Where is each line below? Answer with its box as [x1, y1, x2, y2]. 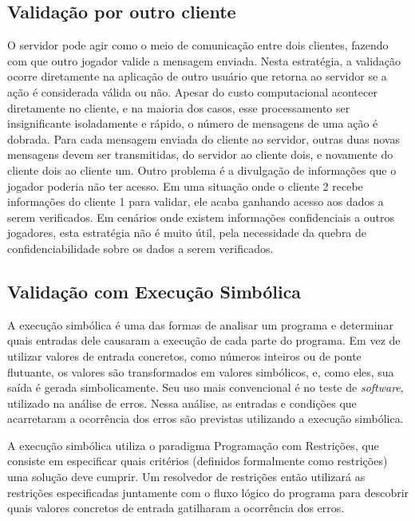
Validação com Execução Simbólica [7, 278, 302, 303]
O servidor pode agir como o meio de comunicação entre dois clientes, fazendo [7, 37, 389, 53]
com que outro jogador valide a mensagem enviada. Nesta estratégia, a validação [7, 52, 401, 69]
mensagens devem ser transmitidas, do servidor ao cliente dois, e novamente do [7, 146, 393, 163]
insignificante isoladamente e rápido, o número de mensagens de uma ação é [7, 115, 378, 132]
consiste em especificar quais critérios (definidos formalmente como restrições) [7, 452, 388, 469]
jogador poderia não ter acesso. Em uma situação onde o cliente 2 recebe [7, 177, 363, 194]
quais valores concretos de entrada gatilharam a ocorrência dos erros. [7, 499, 345, 516]
